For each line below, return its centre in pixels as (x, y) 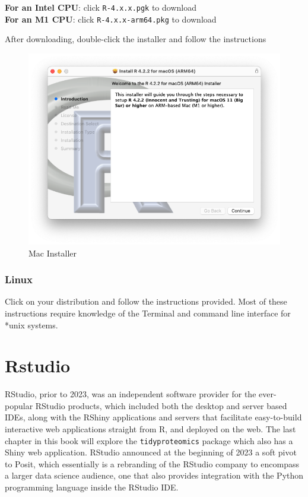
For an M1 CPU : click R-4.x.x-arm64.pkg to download (111, 19)
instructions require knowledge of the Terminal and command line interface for (148, 313)
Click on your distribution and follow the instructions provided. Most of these (146, 301)
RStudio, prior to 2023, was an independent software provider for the (131, 394)
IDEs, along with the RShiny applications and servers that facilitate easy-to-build (153, 417)
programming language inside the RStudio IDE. (92, 487)
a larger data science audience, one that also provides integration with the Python (154, 475)
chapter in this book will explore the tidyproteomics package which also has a (149, 440)
